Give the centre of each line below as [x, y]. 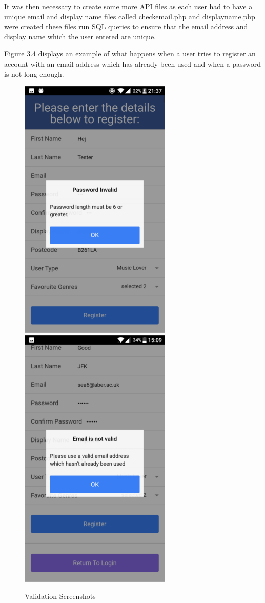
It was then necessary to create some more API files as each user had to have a [128, 6]
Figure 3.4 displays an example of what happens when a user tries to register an [130, 54]
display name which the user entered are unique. [80, 36]
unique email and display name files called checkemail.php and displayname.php [130, 16]
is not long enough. [34, 74]
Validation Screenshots [60, 596]
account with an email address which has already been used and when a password [133, 63]
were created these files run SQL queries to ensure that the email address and [126, 26]
